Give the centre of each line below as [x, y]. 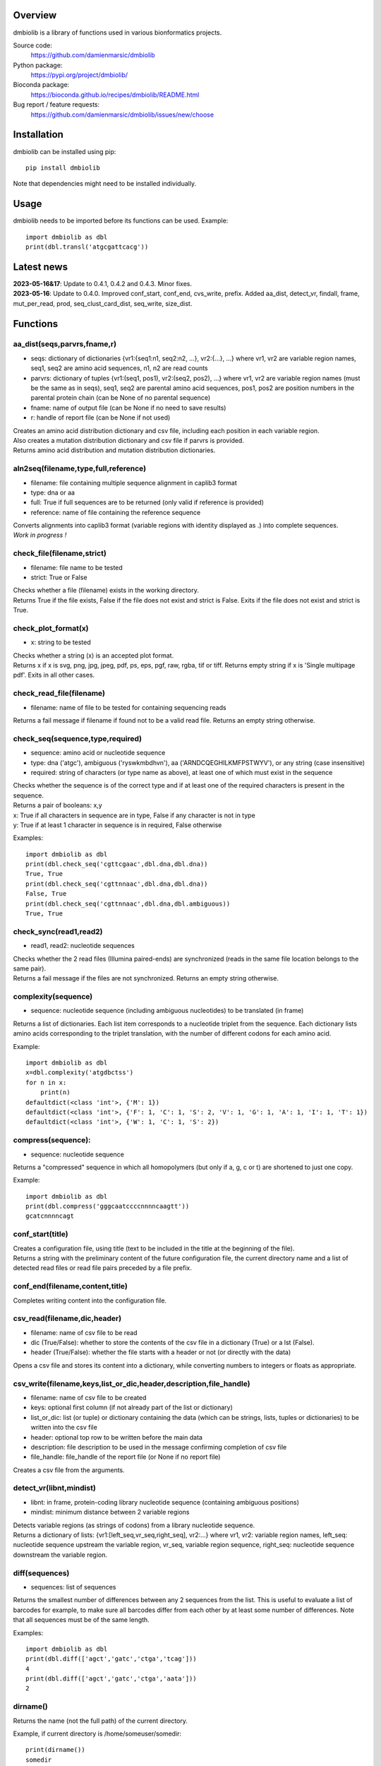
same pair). [29, 968]
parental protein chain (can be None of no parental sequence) [121, 398]
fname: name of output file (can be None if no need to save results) [128, 408]
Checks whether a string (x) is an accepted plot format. [93, 655]
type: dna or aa [53, 492]
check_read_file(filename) [59, 694]
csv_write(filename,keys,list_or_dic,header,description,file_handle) [132, 1383]
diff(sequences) [41, 1573]
